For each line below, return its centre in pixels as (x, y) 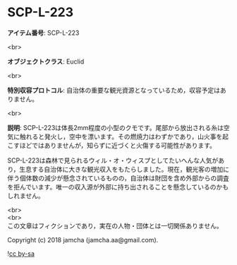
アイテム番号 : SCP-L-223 (43, 33)
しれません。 (26, 196)
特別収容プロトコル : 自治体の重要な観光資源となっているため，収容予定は (114, 90)
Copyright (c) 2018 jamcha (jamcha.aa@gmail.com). (83, 240)
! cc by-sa (21, 253)
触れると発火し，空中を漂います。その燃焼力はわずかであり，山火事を (121, 136)
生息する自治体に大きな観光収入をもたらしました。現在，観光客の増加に (124, 169)
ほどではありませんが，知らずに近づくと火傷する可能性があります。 (118, 145)
